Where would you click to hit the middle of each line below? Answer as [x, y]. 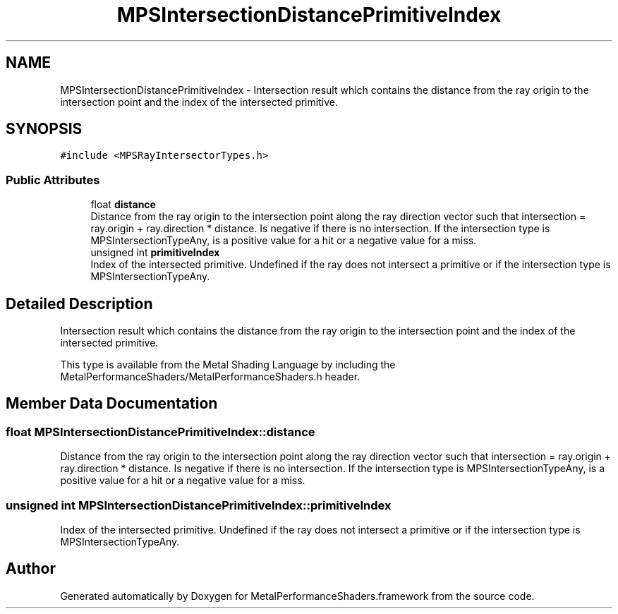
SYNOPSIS [44, 129]
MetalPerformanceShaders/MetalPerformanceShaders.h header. [210, 377]
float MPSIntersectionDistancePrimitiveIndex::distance [160, 432]
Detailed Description [79, 303]
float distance [123, 205]
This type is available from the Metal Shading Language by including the [228, 365]
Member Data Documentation [112, 404]
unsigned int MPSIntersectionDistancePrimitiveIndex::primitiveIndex [199, 505]
